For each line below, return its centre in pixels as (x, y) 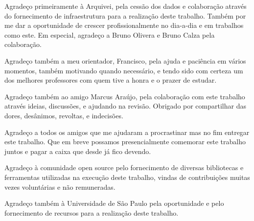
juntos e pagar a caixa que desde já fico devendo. (78, 151)
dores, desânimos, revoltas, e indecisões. (64, 115)
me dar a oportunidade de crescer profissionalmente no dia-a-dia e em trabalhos (124, 25)
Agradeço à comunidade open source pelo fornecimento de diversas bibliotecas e (124, 167)
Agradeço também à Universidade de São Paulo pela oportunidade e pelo (114, 203)
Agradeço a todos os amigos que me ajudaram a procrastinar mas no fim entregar (127, 132)
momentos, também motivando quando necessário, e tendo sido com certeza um (124, 70)
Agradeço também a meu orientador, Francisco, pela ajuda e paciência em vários (125, 60)
